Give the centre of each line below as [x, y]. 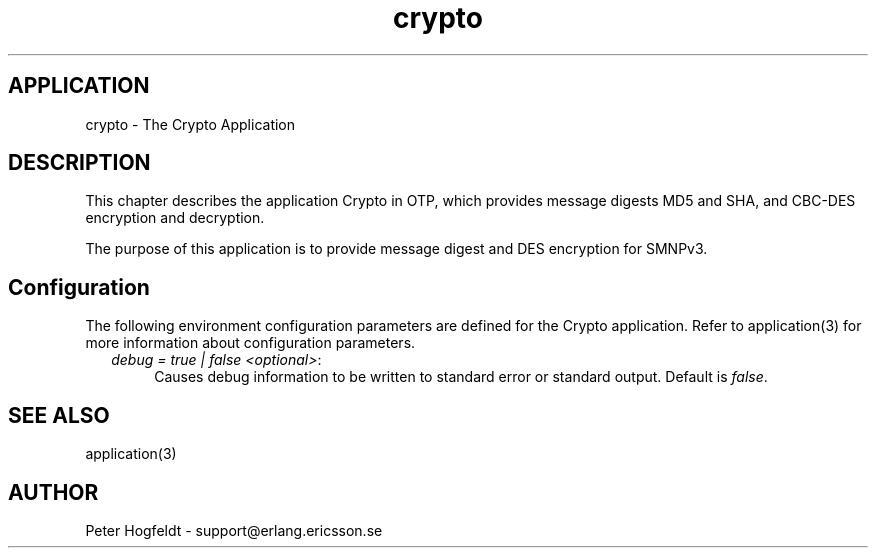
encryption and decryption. [175, 218]
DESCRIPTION [79, 163]
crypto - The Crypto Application [190, 124]
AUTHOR [53, 492]
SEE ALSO [59, 415]
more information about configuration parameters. [250, 343]
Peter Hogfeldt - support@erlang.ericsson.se [234, 530]
